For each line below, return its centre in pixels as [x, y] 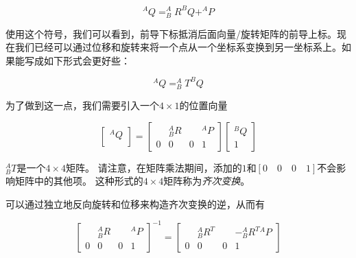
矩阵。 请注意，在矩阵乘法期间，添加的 [154, 167]
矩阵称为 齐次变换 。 [207, 181]
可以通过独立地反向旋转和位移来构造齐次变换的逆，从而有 [135, 203]
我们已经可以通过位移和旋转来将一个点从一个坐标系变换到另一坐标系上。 [178, 47]
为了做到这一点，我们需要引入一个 [82, 105]
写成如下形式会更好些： [77, 60]
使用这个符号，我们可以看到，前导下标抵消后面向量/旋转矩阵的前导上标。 [171, 33]
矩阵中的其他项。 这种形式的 [79, 181]
